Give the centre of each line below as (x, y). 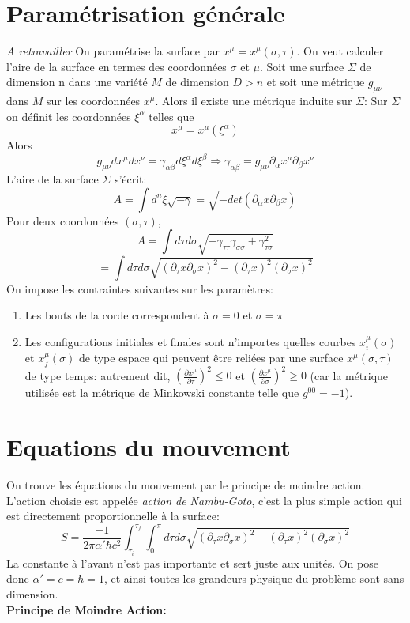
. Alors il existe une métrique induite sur (254, 101)
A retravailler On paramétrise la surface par (113, 51)
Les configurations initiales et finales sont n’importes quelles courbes (190, 341)
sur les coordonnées (94, 101)
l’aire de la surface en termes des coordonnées (117, 66)
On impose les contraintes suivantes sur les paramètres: (140, 288)
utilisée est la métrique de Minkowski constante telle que (162, 393)
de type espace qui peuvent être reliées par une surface (211, 358)
